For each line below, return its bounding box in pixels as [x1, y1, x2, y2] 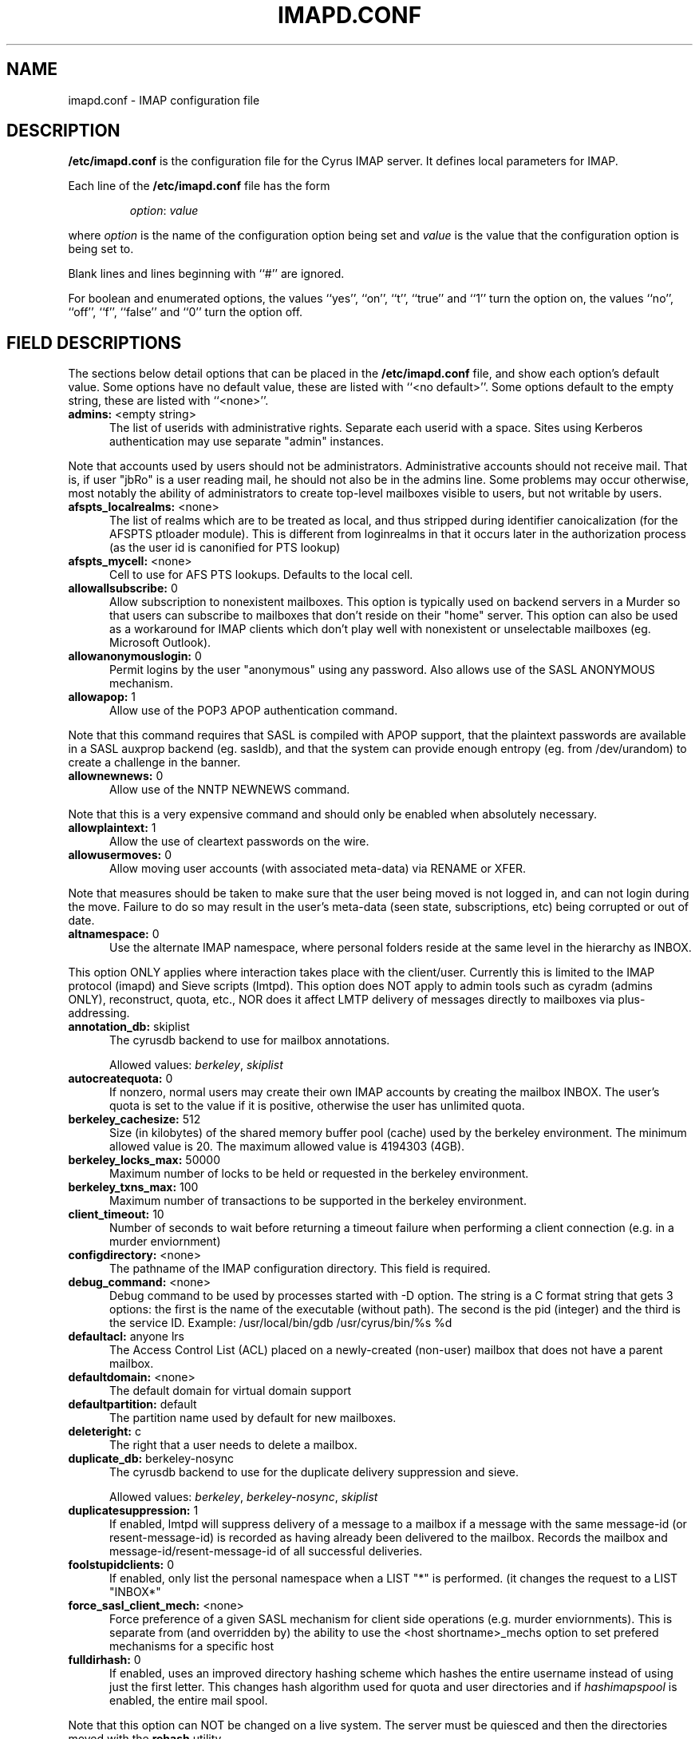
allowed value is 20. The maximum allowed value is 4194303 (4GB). [109, 1139, 465, 1154]
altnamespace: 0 [68, 927, 160, 941]
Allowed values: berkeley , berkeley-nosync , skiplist [109, 1490, 378, 1504]
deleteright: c [68, 1424, 141, 1439]
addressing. [68, 1006, 130, 1020]
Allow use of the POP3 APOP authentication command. [109, 703, 398, 718]
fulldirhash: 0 [68, 1653, 141, 1667]
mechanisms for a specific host [109, 1639, 274, 1654]
